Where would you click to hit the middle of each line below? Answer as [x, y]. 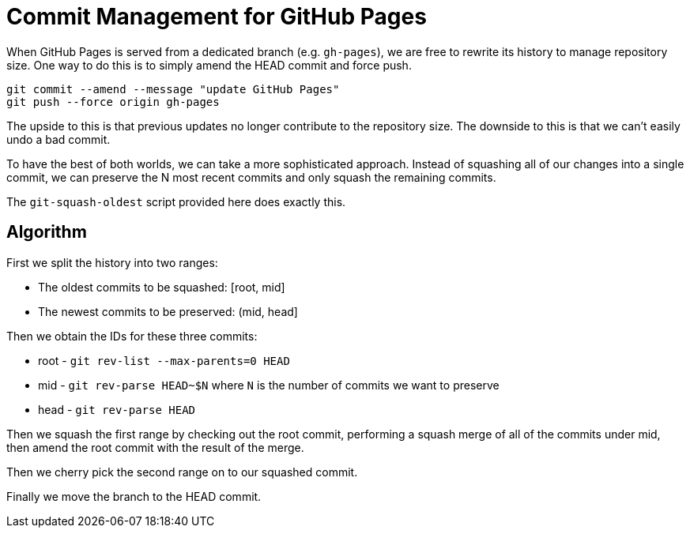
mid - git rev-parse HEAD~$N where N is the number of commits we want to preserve [269, 385]
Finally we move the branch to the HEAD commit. [134, 496]
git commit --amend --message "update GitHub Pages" [173, 89]
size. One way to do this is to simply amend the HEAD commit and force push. [209, 65]
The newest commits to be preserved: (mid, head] [168, 311]
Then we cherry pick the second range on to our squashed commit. [182, 472]
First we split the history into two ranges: [112, 262]
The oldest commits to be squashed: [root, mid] [162, 287]
